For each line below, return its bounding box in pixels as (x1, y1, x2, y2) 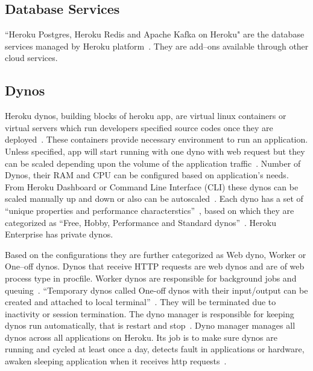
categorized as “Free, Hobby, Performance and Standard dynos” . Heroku (5, 216, 276, 228)
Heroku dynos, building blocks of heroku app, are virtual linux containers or (5, 109, 286, 122)
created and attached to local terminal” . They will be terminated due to (5, 295, 276, 308)
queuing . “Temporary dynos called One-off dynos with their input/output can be (5, 283, 308, 296)
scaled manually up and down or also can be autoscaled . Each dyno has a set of (5, 192, 303, 205)
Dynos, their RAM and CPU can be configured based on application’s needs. (5, 169, 289, 181)
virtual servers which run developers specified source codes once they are (5, 121, 273, 134)
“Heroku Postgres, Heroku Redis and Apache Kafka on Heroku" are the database (5, 28, 305, 40)
